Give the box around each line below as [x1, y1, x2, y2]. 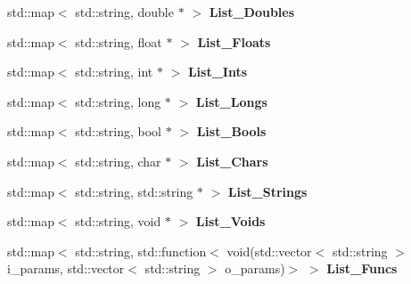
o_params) [225, 259, 285, 278]
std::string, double [75, 3, 174, 20]
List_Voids [195, 212, 266, 231]
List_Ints [187, 62, 248, 81]
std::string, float [75, 32, 162, 51]
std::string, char [75, 151, 161, 170]
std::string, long [75, 92, 161, 110]
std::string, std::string [75, 182, 193, 200]
